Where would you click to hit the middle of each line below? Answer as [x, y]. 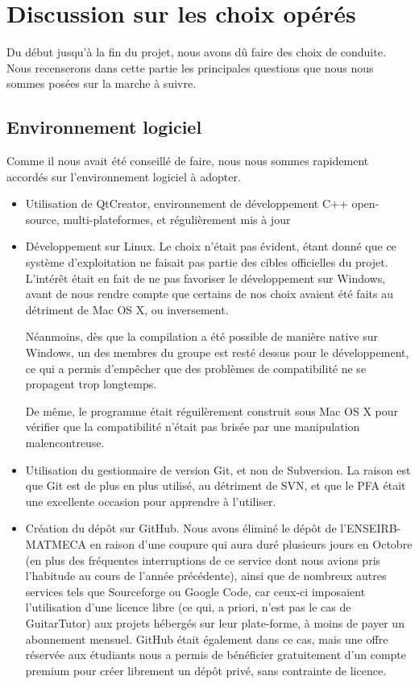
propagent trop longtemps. [91, 384]
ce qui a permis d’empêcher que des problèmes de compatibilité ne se [196, 368]
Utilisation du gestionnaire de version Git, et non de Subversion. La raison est [218, 469]
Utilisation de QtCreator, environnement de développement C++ [187, 203]
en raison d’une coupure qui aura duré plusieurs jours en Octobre [251, 543]
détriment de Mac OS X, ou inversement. [127, 309]
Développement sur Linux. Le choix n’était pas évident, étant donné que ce [211, 246]
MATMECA [56, 543]
